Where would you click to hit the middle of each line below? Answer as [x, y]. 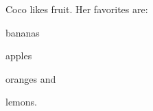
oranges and [31, 78]
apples [19, 55]
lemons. [21, 102]
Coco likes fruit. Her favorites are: [77, 9]
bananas [23, 32]
